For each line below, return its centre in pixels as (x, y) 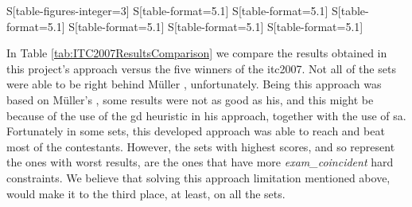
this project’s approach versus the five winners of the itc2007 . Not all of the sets (201, 68)
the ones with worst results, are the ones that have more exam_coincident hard (200, 162)
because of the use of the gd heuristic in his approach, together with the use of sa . (206, 115)
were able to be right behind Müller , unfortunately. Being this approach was (194, 84)
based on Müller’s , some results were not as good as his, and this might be (190, 99)
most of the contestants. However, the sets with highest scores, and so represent (201, 146)
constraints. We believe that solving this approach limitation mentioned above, (198, 177)
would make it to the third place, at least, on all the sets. (146, 193)
